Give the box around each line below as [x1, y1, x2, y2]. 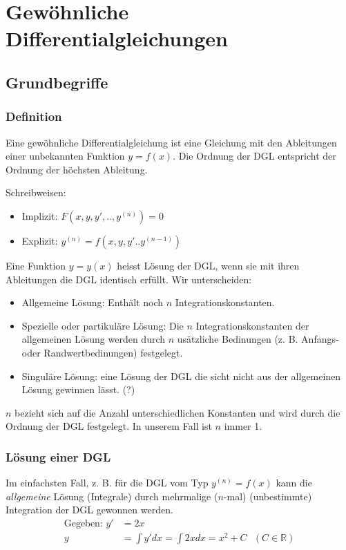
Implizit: [21, 208, 58, 222]
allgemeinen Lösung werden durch [21, 332, 166, 346]
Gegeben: [64, 518, 103, 529]
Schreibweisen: [6, 185, 66, 200]
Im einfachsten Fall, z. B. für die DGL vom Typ [6, 475, 209, 490]
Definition [6, 108, 62, 125]
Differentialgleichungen [6, 24, 228, 53]
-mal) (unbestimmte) [223, 489, 312, 503]
